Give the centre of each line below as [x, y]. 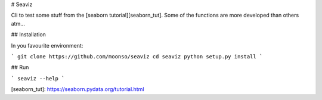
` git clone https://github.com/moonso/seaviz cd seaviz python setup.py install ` [137, 56]
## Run [20, 67]
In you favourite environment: [47, 45]
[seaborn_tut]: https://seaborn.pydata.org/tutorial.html [78, 89]
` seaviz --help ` [38, 78]
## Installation [28, 35]
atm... [18, 23]
